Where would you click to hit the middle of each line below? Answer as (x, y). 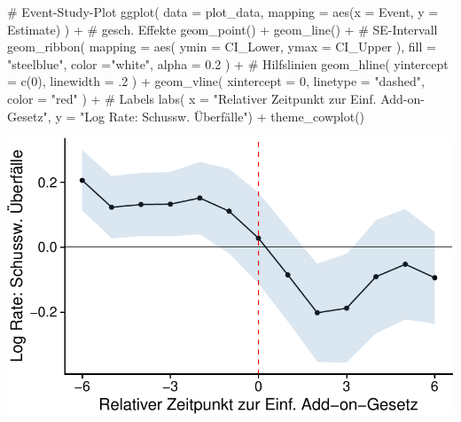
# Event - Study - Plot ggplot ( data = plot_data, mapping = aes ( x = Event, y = (223, 12)
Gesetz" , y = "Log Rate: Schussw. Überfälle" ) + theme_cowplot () (186, 116)
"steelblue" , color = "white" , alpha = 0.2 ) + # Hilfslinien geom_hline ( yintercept (228, 63)
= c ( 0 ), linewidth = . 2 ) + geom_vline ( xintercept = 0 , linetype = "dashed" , (216, 81)
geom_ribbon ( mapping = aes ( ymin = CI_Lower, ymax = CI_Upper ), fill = (222, 47)
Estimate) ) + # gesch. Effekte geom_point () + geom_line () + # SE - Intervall (223, 29)
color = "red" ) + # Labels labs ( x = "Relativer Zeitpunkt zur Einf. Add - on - (216, 98)
